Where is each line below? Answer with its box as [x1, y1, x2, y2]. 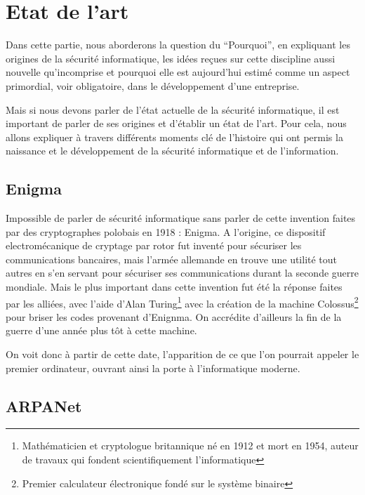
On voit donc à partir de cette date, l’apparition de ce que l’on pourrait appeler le [6, 347, 359, 362]
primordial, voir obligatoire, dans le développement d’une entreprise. [6, 78, 300, 93]
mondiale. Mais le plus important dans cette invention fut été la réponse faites [6, 279, 343, 294]
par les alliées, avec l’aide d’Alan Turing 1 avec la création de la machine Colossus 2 [6, 293, 359, 310]
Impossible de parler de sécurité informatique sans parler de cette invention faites [6, 211, 356, 225]
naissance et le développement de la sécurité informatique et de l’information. [6, 143, 339, 158]
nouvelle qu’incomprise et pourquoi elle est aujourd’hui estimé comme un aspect [6, 65, 350, 79]
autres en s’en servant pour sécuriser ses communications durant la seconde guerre [6, 265, 359, 280]
